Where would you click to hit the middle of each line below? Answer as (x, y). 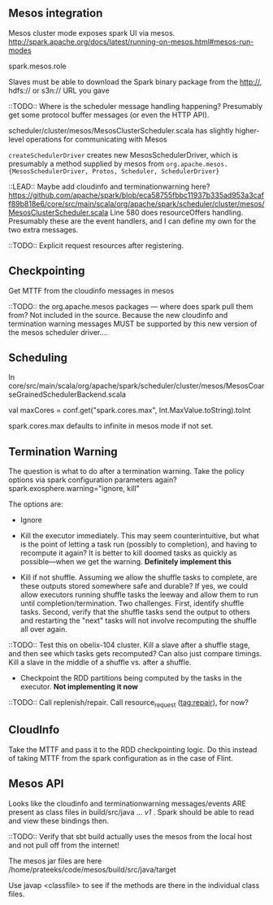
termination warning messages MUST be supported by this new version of (133, 324)
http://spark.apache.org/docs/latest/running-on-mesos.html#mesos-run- (131, 41)
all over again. (43, 629)
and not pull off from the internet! (64, 845)
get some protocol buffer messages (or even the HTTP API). (109, 115)
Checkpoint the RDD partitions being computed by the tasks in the (131, 678)
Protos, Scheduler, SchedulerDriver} (156, 171)
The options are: (36, 504)
